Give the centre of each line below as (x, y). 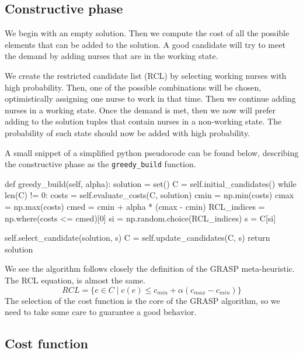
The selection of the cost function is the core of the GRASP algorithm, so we (142, 300)
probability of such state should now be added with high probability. (127, 132)
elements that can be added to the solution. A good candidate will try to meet (145, 44)
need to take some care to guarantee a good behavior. (101, 312)
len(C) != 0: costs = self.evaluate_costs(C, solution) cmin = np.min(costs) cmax (149, 195)
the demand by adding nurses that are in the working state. (112, 56)
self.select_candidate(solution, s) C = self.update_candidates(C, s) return (137, 238)
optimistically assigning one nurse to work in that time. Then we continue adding (150, 98)
